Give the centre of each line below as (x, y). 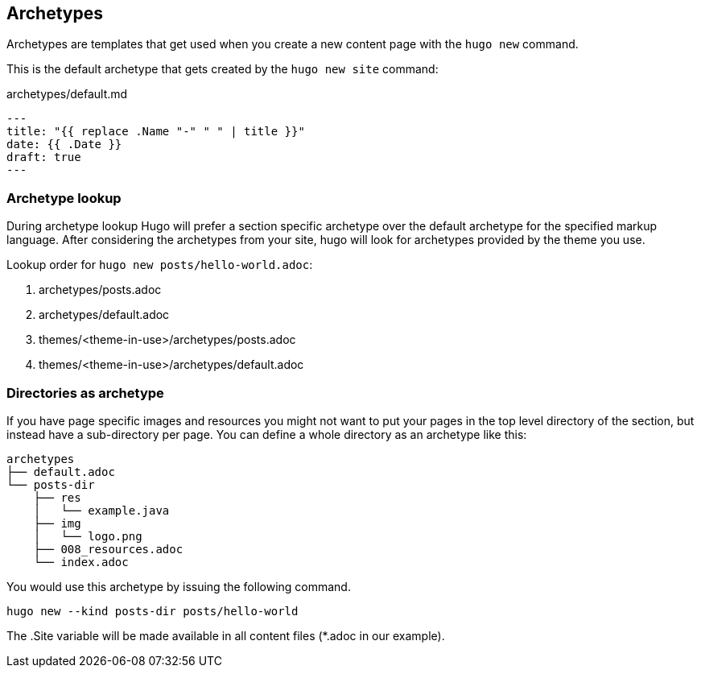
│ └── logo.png (88, 536)
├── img (57, 523)
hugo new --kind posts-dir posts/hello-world (153, 611)
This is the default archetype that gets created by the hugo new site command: (223, 69)
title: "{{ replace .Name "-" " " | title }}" (156, 132)
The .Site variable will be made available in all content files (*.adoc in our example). (226, 635)
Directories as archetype (85, 393)
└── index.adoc (81, 562)
